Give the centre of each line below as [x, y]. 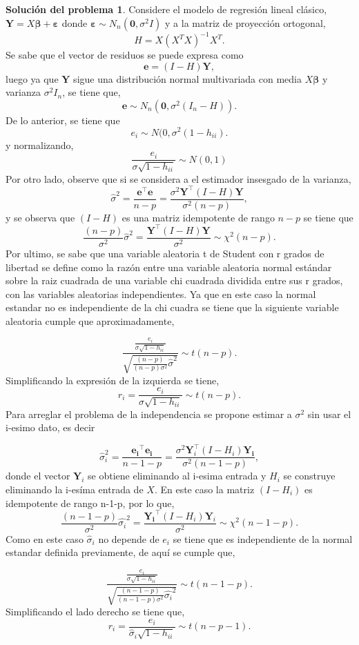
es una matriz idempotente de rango [198, 217]
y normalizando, [40, 145]
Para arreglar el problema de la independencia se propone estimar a [149, 414]
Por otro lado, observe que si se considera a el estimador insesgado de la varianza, [178, 178]
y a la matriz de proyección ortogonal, [245, 22]
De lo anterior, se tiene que [63, 120]
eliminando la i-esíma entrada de [75, 489]
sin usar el [329, 414]
